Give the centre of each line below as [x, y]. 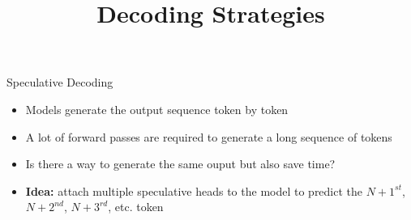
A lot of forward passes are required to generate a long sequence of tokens [209, 136]
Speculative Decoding [60, 82]
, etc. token [136, 207]
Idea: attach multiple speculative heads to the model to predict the [194, 190]
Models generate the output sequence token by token [157, 109]
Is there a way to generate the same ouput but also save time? [180, 164]
